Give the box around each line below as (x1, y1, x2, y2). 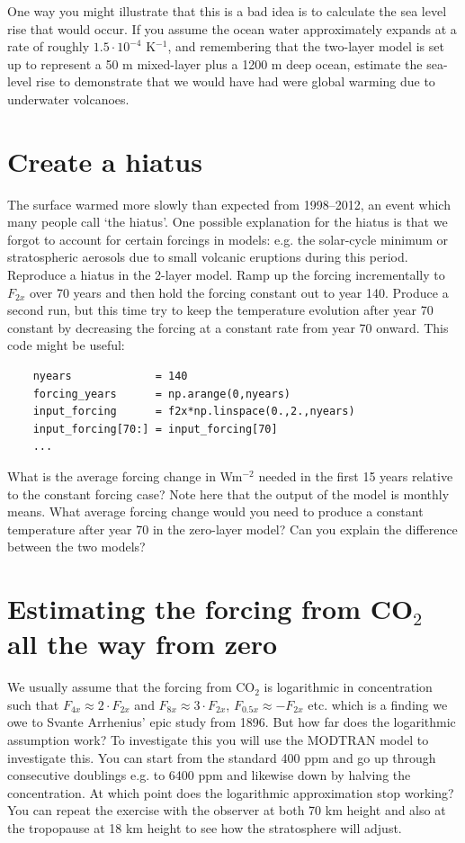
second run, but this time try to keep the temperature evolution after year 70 (7, 300, 434, 319)
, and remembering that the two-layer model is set (167, 37, 444, 56)
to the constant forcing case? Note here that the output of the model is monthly (7, 484, 450, 503)
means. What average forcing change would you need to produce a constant (7, 502, 424, 521)
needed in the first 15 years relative (258, 467, 453, 485)
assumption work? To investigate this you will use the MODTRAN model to (7, 731, 429, 749)
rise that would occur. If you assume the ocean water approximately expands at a (7, 19, 457, 38)
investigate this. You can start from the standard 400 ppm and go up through (7, 748, 436, 767)
